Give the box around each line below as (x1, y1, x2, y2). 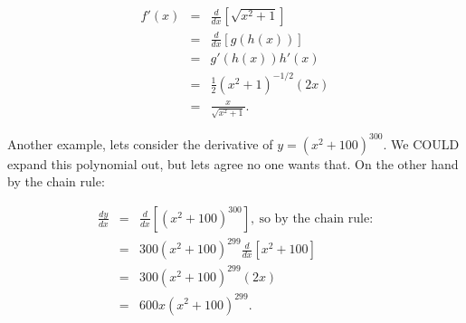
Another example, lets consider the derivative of (7, 134, 273, 153)
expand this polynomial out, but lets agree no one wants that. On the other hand (7, 154, 459, 173)
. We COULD (383, 134, 460, 153)
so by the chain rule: (259, 212, 374, 225)
